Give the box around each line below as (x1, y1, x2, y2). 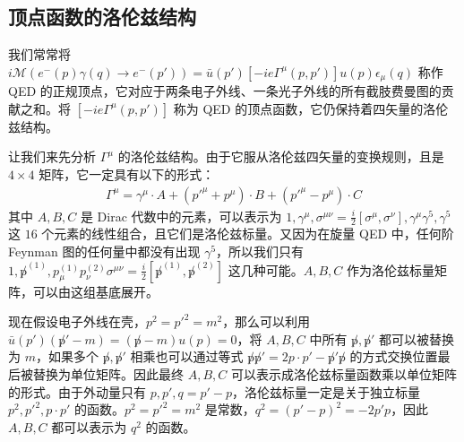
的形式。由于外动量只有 (8, 382, 146, 401)
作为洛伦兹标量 (346, 260, 434, 279)
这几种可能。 (228, 260, 304, 279)
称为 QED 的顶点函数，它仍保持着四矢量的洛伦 (173, 99, 449, 117)
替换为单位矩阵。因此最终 (32, 365, 184, 384)
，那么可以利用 (222, 312, 311, 331)
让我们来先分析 (8, 147, 96, 166)
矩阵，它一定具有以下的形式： (39, 165, 215, 184)
